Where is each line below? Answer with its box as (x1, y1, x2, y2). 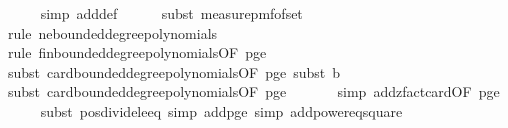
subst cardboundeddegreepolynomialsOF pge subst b (7, 61, 341, 82)
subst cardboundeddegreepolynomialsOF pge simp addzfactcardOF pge (7, 81, 500, 102)
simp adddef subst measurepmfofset (40, 3, 303, 23)
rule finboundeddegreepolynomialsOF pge (7, 42, 267, 63)
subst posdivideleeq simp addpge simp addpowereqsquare (40, 100, 403, 121)
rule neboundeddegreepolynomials (7, 22, 218, 43)
